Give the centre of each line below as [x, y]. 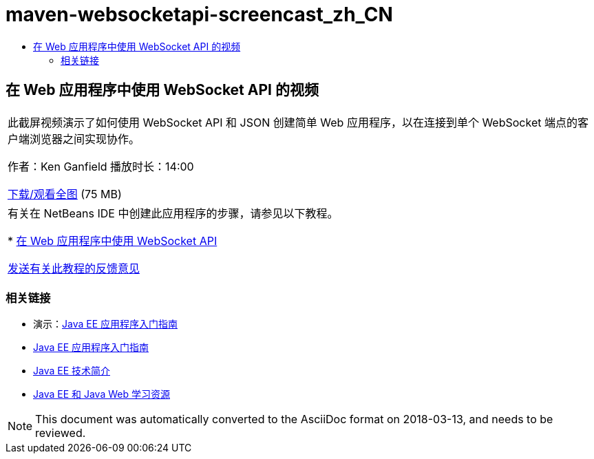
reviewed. [61, 433]
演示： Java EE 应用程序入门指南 [106, 324]
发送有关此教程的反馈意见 [74, 268]
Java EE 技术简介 [72, 371]
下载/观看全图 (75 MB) [65, 194]
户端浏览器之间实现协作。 [74, 139]
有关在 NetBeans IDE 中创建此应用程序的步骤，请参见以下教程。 [173, 213]
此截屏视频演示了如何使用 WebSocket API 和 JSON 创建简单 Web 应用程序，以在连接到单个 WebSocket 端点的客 [298, 122]
